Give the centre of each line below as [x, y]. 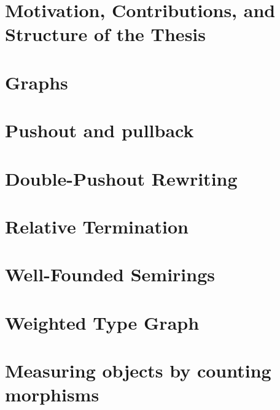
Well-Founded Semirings [110, 274]
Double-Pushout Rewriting [121, 178]
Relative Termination [97, 226]
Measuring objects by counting [138, 370]
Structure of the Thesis [105, 34]
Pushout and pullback [99, 130]
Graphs [37, 82]
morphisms [52, 394]
